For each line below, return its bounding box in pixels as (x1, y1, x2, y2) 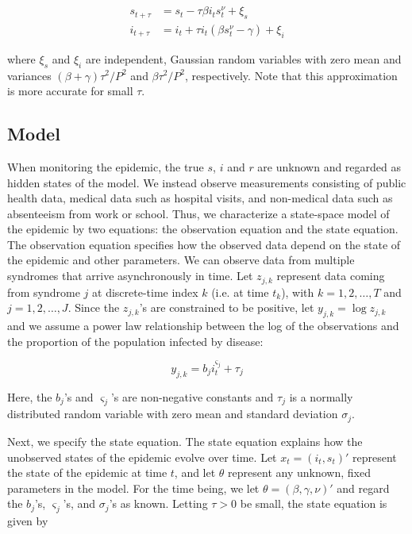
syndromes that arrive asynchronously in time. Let (7, 267, 253, 284)
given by (7, 513, 48, 529)
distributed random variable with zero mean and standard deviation (7, 405, 338, 422)
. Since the (67, 299, 120, 316)
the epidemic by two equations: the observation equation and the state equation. (7, 221, 399, 237)
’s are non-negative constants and (110, 388, 274, 405)
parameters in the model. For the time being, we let (7, 479, 260, 496)
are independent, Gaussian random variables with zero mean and (85, 50, 402, 67)
